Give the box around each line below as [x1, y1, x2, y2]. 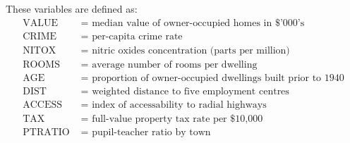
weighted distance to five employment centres [92, 86, 289, 97]
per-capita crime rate [92, 31, 183, 42]
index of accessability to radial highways [92, 99, 267, 110]
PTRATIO [23, 127, 70, 137]
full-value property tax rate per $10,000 [92, 113, 263, 124]
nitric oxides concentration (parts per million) [92, 45, 290, 56]
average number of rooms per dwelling [92, 59, 258, 70]
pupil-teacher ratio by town [92, 127, 211, 137]
